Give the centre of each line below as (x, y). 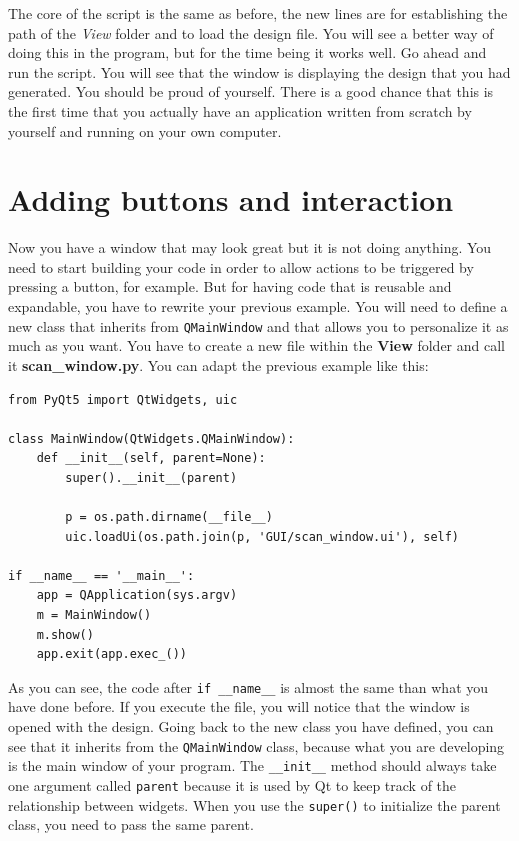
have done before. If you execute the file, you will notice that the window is (239, 706)
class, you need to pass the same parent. (131, 824)
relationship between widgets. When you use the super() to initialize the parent (254, 804)
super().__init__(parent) (151, 477)
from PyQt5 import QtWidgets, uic (123, 399)
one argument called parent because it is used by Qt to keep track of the (232, 784)
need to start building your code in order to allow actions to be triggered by (241, 266)
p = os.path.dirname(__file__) (169, 517)
